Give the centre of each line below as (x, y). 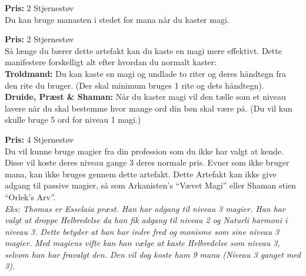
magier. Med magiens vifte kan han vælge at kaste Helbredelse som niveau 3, (142, 243)
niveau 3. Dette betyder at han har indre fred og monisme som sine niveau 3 (142, 231)
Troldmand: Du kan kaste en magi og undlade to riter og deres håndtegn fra (145, 73)
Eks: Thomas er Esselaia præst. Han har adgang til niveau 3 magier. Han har (145, 208)
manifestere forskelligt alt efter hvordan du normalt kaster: (111, 62)
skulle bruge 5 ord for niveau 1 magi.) (73, 120)
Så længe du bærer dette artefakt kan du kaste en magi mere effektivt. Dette (143, 50)
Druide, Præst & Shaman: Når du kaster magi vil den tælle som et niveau (145, 97)
